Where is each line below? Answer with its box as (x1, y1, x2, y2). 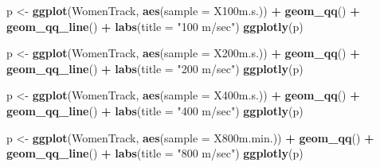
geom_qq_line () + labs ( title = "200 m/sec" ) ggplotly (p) (6, 60, 304, 76)
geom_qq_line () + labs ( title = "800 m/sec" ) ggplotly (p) (6, 145, 304, 161)
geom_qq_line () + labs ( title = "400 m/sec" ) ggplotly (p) (6, 102, 304, 118)
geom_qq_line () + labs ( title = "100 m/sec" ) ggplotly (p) (6, 17, 304, 34)
